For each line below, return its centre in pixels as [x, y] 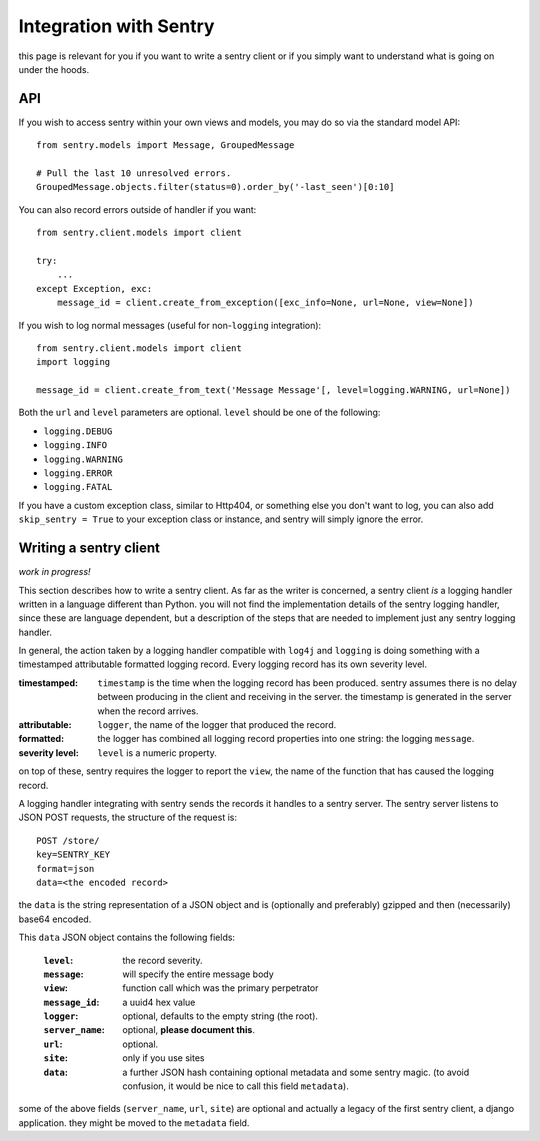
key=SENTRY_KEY [73, 854]
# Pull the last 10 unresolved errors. [134, 173]
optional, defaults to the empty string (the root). [220, 1016]
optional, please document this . [188, 1030]
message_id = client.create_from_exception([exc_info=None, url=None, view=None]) [265, 303]
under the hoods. [54, 69]
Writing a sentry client [89, 548]
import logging [73, 362]
